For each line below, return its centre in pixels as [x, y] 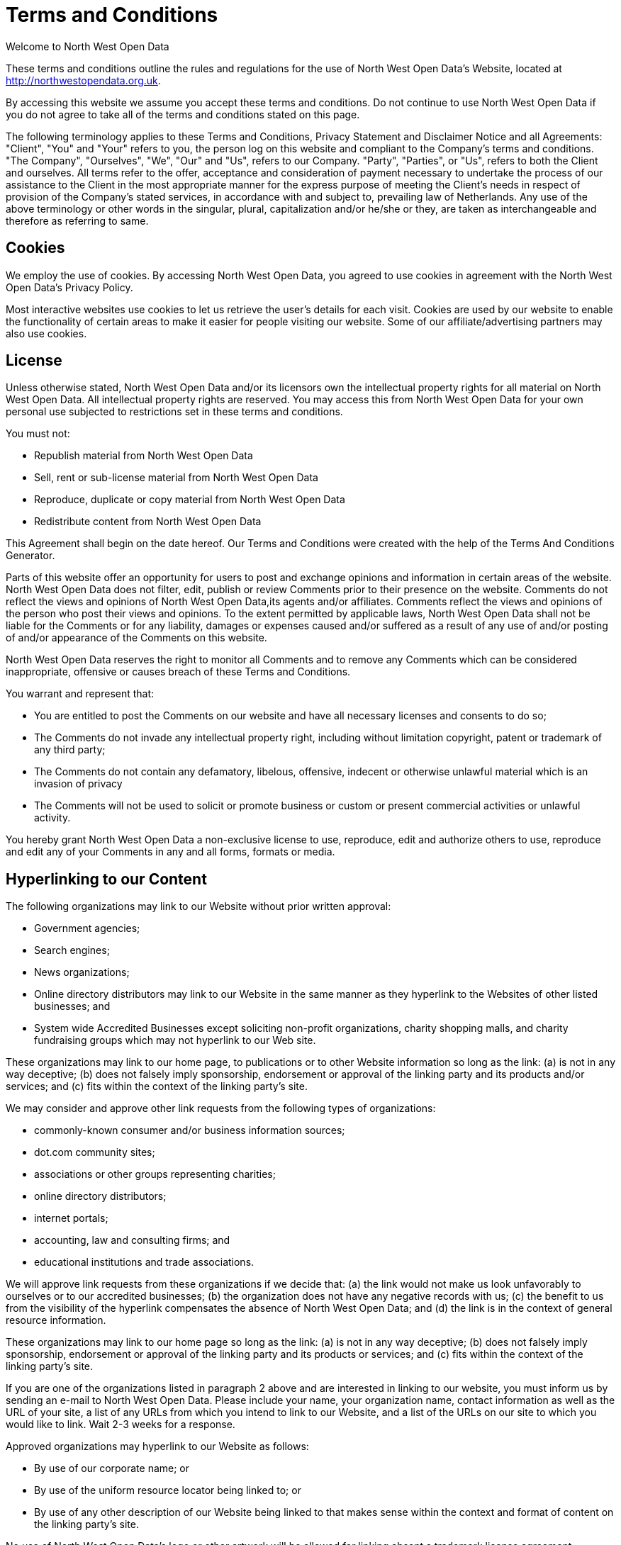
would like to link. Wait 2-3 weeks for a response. [121, 1425]
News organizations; [82, 972]
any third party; [70, 750]
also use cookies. [46, 333]
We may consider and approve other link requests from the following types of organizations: [221, 1108]
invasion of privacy [78, 784]
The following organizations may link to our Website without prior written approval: [198, 906]
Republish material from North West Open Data [144, 456]
